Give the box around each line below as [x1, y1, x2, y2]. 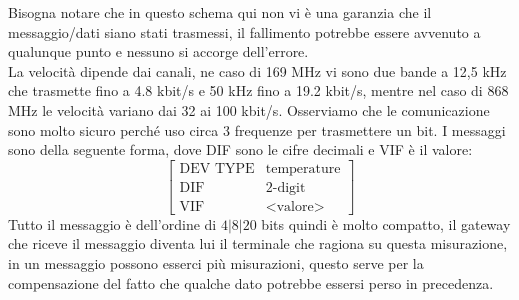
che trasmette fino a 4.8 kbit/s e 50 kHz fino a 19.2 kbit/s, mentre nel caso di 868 [8, 80, 509, 101]
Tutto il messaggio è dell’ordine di [8, 213, 217, 234]
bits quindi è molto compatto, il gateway [261, 213, 511, 234]
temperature [265, 161, 341, 176]
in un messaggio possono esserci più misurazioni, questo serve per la [8, 253, 424, 274]
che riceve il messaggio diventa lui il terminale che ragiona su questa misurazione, [8, 233, 508, 254]
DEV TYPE [179, 161, 255, 176]
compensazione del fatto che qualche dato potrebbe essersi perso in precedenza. [8, 272, 494, 293]
